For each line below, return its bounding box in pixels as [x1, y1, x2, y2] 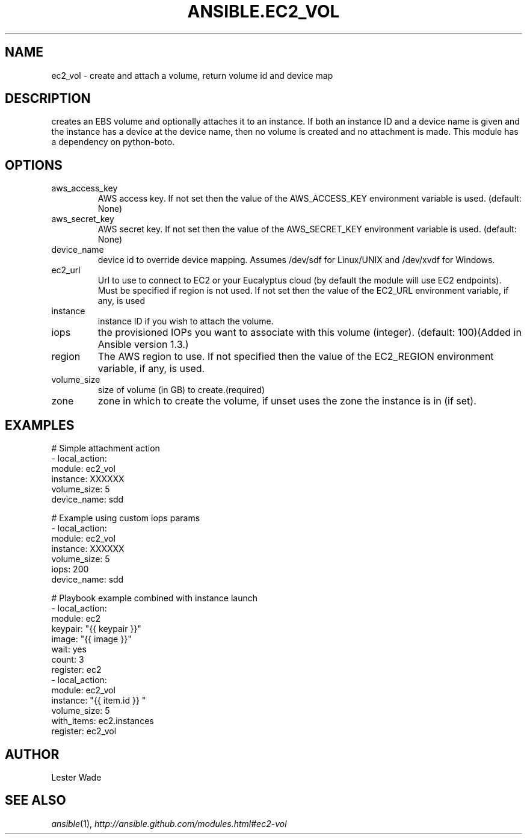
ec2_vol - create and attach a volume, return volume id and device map [51, 70, 333, 81]
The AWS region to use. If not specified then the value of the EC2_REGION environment [97, 350, 494, 363]
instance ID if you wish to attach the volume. [97, 316, 274, 327]
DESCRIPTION [5, 91, 91, 107]
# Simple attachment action [51, 443, 160, 454]
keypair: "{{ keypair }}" [51, 624, 141, 634]
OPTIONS [5, 157, 63, 173]
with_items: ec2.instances [51, 716, 154, 726]
